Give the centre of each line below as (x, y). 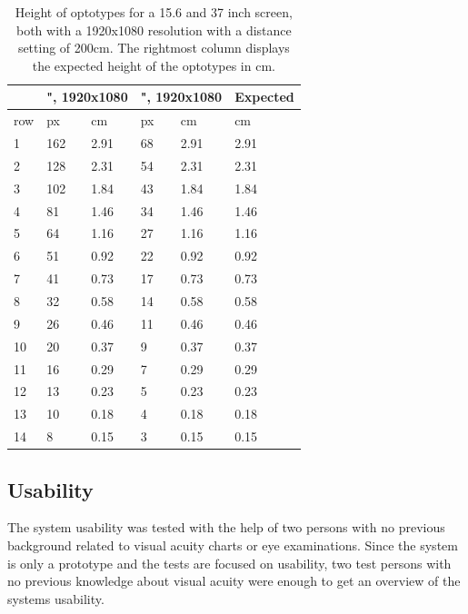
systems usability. (56, 598)
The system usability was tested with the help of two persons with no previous (226, 527)
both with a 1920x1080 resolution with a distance (154, 30)
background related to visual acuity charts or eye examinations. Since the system (233, 545)
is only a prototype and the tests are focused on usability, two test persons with (229, 563)
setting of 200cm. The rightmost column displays (154, 48)
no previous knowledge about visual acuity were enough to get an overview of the (234, 581)
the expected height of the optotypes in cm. (154, 65)
